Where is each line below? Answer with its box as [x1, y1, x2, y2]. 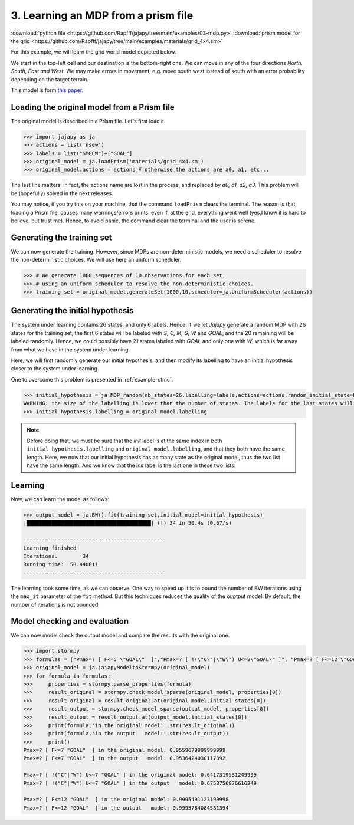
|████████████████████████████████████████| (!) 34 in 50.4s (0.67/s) [23, 520, 232, 527]
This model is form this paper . [11, 86, 84, 94]
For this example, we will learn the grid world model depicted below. [11, 48, 176, 55]
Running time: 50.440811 [23, 561, 99, 568]
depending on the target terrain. [11, 75, 88, 83]
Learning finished [23, 544, 77, 551]
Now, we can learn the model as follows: [11, 496, 109, 503]
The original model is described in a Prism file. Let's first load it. [11, 117, 166, 124]
